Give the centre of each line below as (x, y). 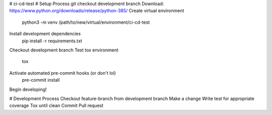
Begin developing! (28, 89)
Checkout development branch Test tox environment (64, 50)
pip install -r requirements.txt (52, 41)
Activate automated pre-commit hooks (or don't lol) (62, 73)
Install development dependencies (45, 34)
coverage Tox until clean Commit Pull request (56, 105)
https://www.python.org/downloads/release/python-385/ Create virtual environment (97, 11)
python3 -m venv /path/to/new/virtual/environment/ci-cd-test (86, 22)
